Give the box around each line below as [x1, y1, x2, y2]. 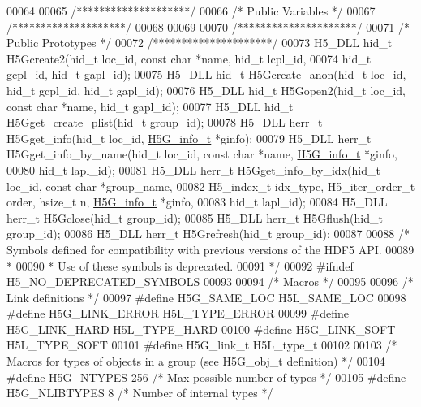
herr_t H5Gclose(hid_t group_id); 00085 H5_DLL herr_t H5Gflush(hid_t [6, 209, 383, 226]
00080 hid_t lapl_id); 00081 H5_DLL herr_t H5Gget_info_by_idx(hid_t [6, 161, 380, 178]
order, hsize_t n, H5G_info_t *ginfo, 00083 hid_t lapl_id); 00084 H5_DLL [6, 193, 388, 210]
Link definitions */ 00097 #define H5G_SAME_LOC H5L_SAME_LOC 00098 [6, 288, 406, 305]
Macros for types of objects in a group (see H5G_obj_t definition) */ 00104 [6, 353, 385, 370]
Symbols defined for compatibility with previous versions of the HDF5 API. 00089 [6, 240, 415, 258]
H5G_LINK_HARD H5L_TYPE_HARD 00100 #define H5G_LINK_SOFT [6, 320, 396, 337]
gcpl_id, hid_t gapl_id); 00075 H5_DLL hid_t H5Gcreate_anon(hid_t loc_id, [6, 66, 406, 83]
